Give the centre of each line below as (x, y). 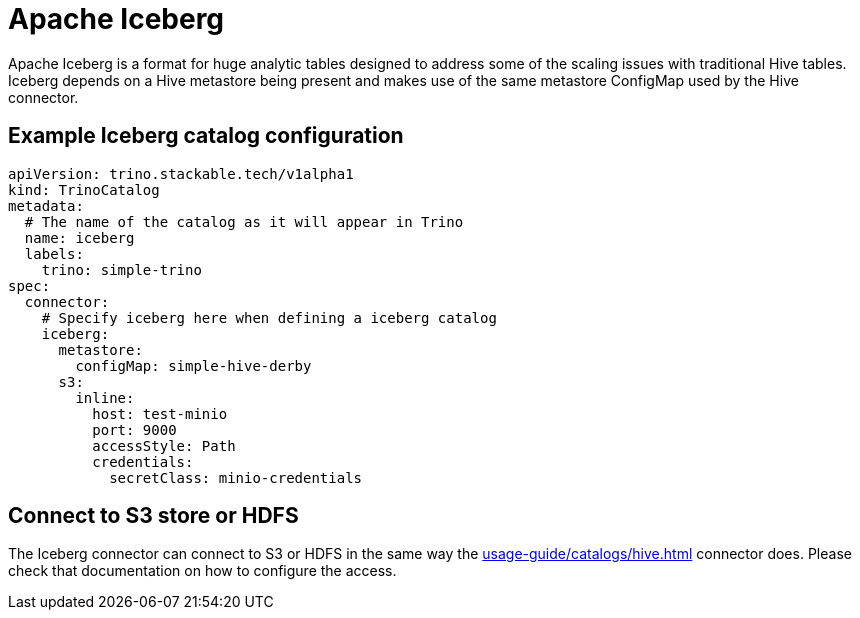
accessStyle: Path (164, 445)
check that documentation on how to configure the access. (202, 571)
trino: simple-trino (121, 269)
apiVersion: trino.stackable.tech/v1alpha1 (181, 173)
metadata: (46, 205)
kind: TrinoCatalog (84, 189)
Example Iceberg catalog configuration (206, 136)
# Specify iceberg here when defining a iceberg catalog (269, 317)
